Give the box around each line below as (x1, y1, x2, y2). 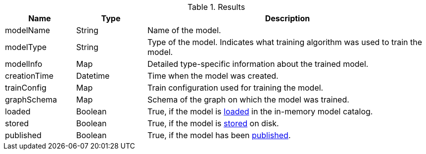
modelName (5, 25, 50, 35)
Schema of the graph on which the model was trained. (147, 95, 349, 104)
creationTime (5, 71, 53, 81)
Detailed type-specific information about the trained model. (147, 59, 369, 69)
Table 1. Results (187, 2, 245, 12)
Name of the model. (147, 25, 221, 35)
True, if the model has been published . (147, 130, 291, 140)
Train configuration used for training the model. (147, 83, 324, 93)
